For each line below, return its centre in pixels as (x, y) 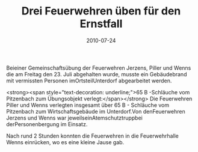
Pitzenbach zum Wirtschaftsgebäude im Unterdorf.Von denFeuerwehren (96, 111)
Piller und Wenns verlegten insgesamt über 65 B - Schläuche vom (88, 105)
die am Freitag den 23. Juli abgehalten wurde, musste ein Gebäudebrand (97, 74)
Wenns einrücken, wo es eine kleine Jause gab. (65, 142)
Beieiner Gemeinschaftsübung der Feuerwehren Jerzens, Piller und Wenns (99, 68)
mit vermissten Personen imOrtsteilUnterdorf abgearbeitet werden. (89, 81)
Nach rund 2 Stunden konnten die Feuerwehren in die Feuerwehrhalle (93, 136)
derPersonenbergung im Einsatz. (47, 124)
